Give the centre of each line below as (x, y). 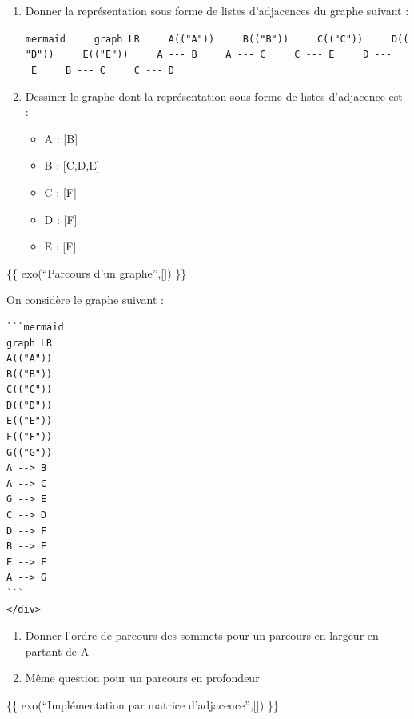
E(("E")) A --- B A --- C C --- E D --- (237, 55)
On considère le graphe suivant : (86, 300)
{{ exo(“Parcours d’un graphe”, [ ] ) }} (97, 272)
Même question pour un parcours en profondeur (142, 678)
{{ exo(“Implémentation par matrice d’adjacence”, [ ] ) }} (143, 704)
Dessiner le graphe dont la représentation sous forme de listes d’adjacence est (214, 96)
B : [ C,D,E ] (72, 165)
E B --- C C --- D (102, 70)
